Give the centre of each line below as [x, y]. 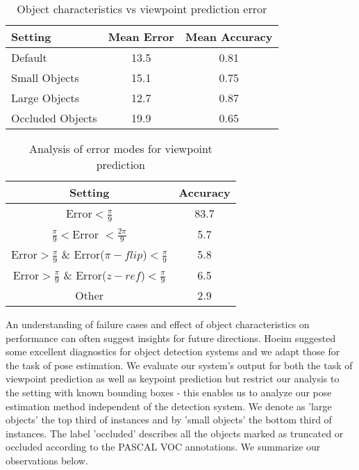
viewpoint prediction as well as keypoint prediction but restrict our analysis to [173, 379]
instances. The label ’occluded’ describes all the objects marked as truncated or [175, 433]
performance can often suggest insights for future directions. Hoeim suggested [171, 338]
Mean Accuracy [229, 37]
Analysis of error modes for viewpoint [121, 148]
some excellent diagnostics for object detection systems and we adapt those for [173, 351]
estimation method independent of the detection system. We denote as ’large [169, 406]
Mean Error [141, 37]
